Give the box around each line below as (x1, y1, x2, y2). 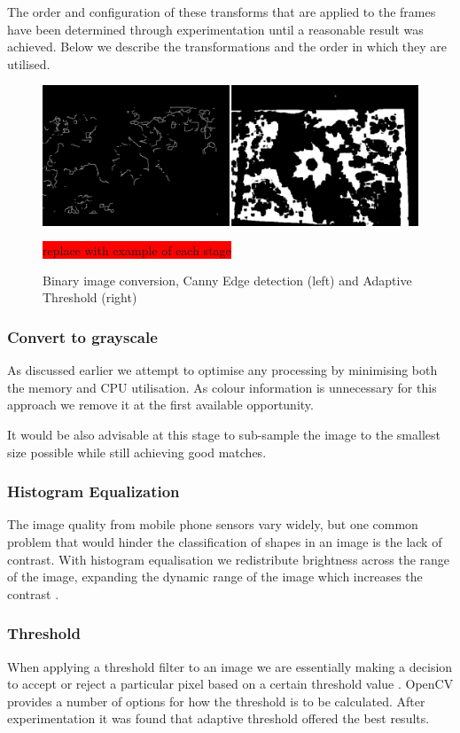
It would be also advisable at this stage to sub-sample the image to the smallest (7, 425, 441, 443)
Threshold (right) (43, 288, 137, 307)
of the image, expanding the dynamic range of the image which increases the (7, 567, 423, 586)
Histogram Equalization (7, 480, 180, 503)
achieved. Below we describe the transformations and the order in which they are (7, 37, 448, 56)
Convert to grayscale (7, 325, 158, 347)
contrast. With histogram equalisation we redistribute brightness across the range (7, 550, 450, 568)
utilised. (7, 54, 51, 73)
